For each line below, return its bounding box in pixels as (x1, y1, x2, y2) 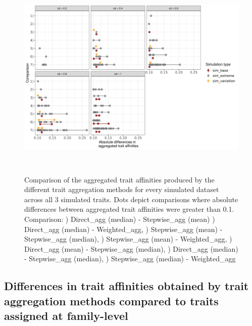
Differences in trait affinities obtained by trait (4, 278, 249, 294)
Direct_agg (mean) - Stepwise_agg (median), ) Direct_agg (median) (24, 243, 238, 254)
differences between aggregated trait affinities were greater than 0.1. (24, 204, 234, 214)
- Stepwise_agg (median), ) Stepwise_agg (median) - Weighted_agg (24, 253, 236, 264)
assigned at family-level (4, 308, 128, 323)
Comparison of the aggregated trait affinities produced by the (24, 174, 215, 184)
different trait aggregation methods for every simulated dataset (24, 184, 219, 195)
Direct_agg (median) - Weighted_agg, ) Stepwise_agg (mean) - (24, 223, 223, 234)
